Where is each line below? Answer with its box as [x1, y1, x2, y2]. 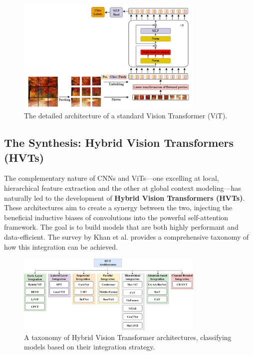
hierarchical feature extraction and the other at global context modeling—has [4, 183, 241, 193]
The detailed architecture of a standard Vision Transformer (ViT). [24, 110, 228, 121]
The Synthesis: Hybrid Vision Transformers [4, 135, 234, 150]
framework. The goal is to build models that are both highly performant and [4, 222, 239, 232]
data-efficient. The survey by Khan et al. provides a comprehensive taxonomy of [4, 232, 249, 242]
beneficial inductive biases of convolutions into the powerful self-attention [4, 212, 229, 222]
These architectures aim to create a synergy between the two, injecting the [4, 202, 233, 213]
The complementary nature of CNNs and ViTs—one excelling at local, [4, 173, 219, 183]
